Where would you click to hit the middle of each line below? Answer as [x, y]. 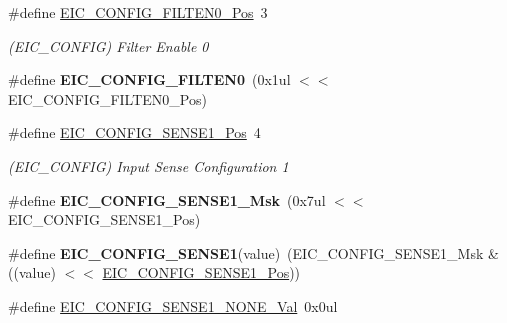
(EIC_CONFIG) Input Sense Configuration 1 [148, 165]
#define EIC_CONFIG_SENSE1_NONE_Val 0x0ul [173, 305]
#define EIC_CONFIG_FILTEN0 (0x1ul [149, 79]
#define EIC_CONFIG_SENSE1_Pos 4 [134, 132]
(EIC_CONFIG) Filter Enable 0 [108, 45]
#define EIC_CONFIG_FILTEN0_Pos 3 [138, 12]
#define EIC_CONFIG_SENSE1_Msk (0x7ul [167, 199]
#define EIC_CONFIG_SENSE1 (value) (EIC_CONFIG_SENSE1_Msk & [253, 252]
